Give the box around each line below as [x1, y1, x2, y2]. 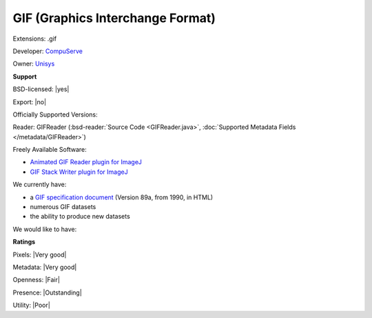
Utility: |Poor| [12, 301, 51, 310]
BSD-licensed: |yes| [12, 85, 70, 93]
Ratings [12, 238, 36, 246]
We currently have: [12, 180, 67, 189]
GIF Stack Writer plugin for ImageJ [30, 168, 128, 176]
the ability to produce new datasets [30, 212, 130, 221]
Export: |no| [12, 97, 47, 106]
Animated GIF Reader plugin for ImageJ [30, 158, 143, 166]
